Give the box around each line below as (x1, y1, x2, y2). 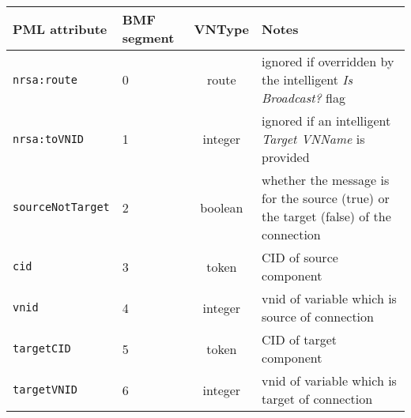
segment (122, 28, 175, 47)
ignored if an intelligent (262, 111, 391, 130)
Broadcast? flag (262, 88, 345, 107)
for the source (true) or (262, 189, 390, 207)
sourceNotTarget (13, 201, 110, 213)
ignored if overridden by (262, 52, 394, 70)
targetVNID (13, 383, 77, 396)
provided (262, 148, 310, 166)
